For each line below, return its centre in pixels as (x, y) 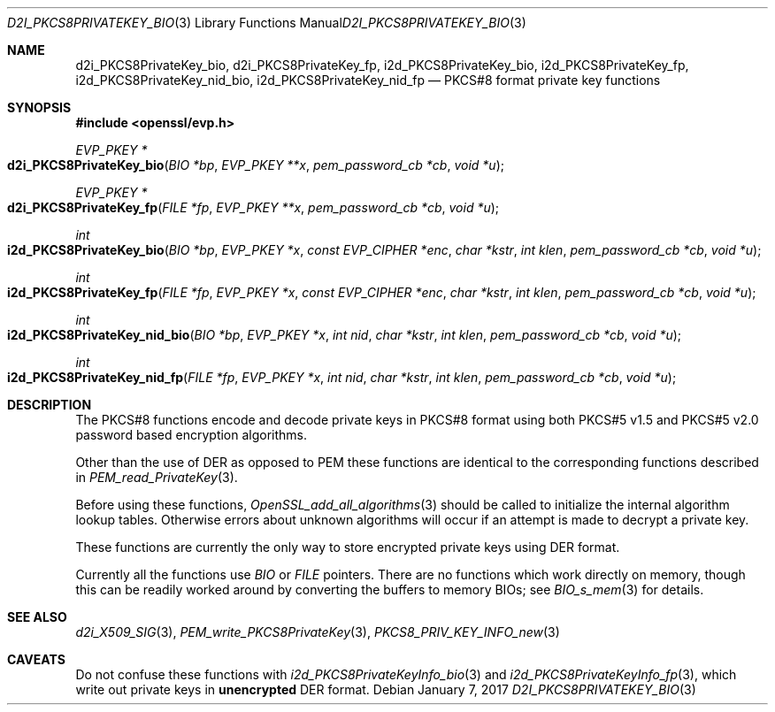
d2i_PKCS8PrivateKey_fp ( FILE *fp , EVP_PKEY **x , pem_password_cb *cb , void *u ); (253, 207)
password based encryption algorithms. (192, 435)
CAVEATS (36, 659)
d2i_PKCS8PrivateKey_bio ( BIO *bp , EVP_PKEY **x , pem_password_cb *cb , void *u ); (256, 165)
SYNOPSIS (39, 107)
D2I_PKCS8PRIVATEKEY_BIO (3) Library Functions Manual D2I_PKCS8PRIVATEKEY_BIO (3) (267, 23)
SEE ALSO (37, 617)
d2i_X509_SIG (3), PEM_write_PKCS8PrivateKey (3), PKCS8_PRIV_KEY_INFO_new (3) (318, 632)
